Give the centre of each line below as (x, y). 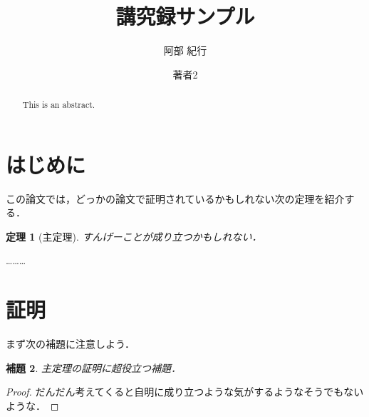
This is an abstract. (59, 105)
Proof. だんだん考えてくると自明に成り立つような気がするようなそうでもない (185, 392)
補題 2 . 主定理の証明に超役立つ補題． (93, 367)
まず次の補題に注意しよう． (70, 344)
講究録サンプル (185, 16)
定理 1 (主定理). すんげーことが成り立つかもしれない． (134, 236)
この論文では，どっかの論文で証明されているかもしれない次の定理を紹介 (175, 198)
